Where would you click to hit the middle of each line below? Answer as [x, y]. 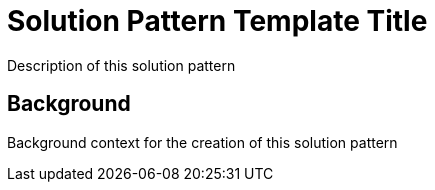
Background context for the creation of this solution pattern [202, 142]
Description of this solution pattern [121, 65]
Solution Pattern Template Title [217, 21]
